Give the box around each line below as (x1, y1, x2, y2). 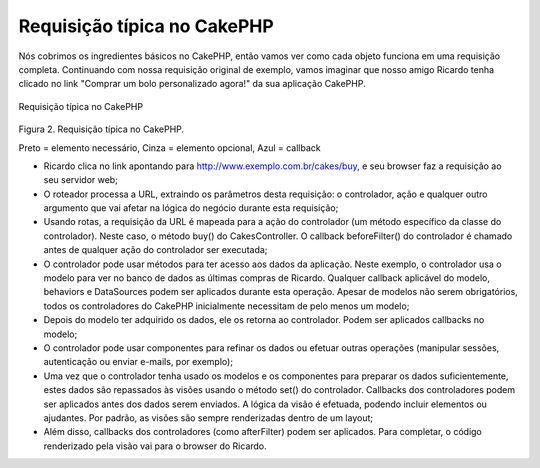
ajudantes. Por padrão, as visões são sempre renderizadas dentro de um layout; (43, 411, 374, 424)
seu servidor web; (43, 174, 119, 186)
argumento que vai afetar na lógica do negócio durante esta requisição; (43, 202, 339, 214)
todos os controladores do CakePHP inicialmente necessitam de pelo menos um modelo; (43, 300, 410, 312)
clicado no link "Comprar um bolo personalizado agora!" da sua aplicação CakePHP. (18, 78, 366, 90)
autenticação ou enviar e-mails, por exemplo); (43, 356, 234, 368)
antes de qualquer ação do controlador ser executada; (43, 244, 268, 256)
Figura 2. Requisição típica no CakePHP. (18, 123, 185, 135)
